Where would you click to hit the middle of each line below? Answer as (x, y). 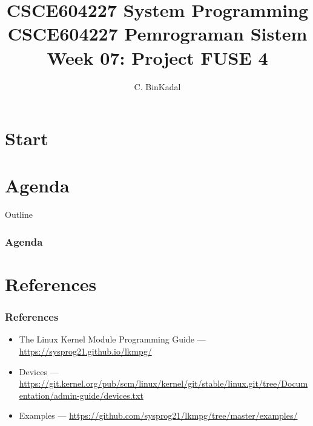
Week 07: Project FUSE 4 (157, 57)
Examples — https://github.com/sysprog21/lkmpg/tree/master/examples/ (158, 415)
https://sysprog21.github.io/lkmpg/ (85, 351)
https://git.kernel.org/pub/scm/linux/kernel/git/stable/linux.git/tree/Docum (163, 383)
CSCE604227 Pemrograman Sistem (157, 34)
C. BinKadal (157, 86)
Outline (19, 215)
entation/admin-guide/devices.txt (81, 395)
